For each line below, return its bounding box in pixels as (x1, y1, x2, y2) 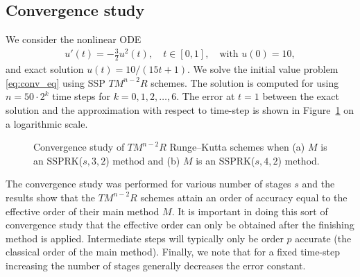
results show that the (6, 190, 95, 204)
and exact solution (6, 62, 84, 76)
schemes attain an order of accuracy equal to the (140, 190, 348, 204)
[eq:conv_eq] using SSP (6, 75, 105, 90)
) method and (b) (105, 153, 180, 167)
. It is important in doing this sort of (171, 203, 328, 218)
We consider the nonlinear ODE (6, 32, 142, 47)
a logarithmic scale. (6, 116, 88, 131)
